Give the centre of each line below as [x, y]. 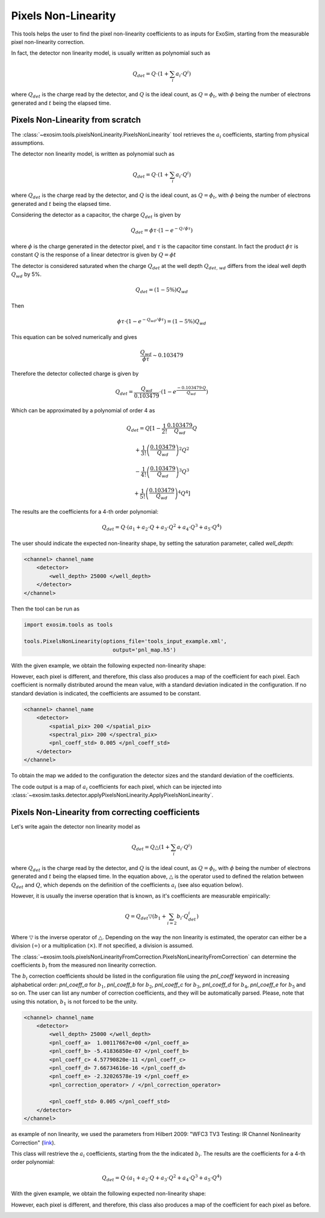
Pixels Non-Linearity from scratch [76, 120]
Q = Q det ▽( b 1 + [146, 917]
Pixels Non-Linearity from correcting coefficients [105, 812]
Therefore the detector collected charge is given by [75, 374]
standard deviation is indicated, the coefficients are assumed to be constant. [106, 693]
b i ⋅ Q [183, 917]
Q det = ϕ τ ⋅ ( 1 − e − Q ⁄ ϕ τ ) [162, 230]
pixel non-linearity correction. [48, 42]
